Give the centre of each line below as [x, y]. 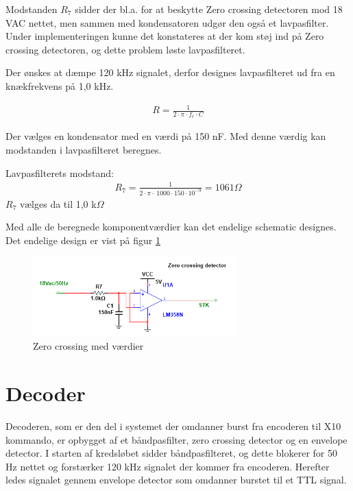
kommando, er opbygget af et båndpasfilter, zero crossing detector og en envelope [176, 439]
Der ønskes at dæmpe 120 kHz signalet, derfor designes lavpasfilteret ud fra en [170, 72]
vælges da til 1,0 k [58, 203]
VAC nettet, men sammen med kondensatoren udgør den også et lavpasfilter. [167, 22]
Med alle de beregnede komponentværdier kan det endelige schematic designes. [171, 227]
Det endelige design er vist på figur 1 [83, 240]
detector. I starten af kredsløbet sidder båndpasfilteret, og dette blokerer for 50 [172, 453]
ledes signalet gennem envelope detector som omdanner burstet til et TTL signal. [176, 480]
